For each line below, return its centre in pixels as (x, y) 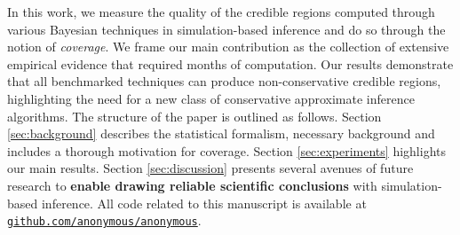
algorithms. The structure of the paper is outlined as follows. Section (194, 116)
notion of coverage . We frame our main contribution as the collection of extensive (228, 47)
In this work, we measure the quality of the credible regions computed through (221, 12)
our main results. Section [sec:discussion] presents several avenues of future (210, 168)
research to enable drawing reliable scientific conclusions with (192, 185)
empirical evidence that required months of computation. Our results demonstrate (230, 63)
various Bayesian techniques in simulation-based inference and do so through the (226, 29)
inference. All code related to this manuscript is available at (204, 203)
